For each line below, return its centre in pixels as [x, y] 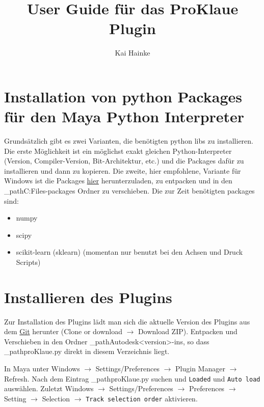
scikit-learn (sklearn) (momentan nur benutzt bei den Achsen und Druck [129, 252]
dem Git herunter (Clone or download [63, 331]
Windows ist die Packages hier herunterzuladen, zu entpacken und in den [118, 181]
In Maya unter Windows [42, 369]
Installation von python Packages [123, 96]
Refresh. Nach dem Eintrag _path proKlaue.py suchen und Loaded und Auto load [132, 378]
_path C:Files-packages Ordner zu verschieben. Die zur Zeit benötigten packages [129, 191]
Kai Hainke [133, 53]
